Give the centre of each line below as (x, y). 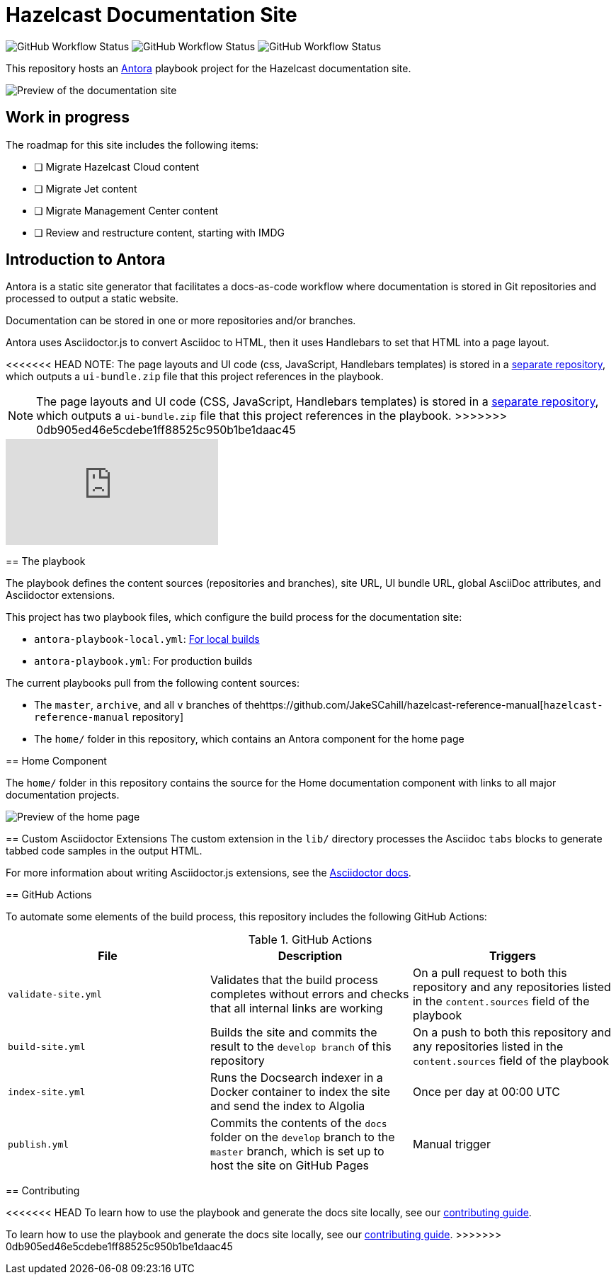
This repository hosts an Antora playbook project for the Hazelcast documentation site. (209, 68)
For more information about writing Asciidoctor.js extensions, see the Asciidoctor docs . (209, 873)
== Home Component (56, 761)
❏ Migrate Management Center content (126, 210)
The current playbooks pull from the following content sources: (153, 683)
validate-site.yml (55, 994)
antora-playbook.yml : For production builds (143, 661)
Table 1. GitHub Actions (310, 940)
